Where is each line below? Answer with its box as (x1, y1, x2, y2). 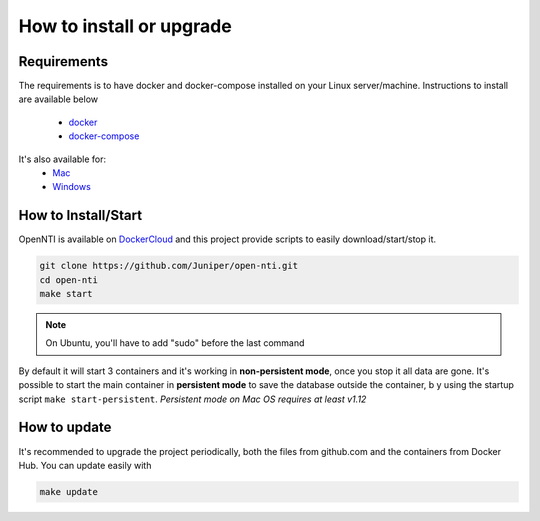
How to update (18, 419, 112, 436)
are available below (18, 93, 99, 105)
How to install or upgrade (18, 15, 232, 37)
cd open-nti (39, 274, 99, 285)
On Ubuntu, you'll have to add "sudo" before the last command (45, 337, 305, 349)
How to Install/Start (18, 207, 143, 224)
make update (39, 486, 99, 497)
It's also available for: (18, 153, 107, 165)
